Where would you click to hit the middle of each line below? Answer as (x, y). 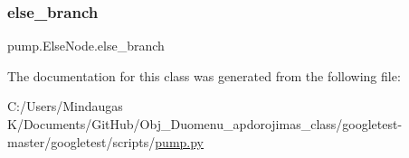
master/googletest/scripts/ (81, 141)
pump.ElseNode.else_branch (86, 46)
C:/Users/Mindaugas (65, 106)
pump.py (180, 141)
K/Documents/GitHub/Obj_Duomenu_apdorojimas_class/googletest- (205, 124)
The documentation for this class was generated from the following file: (204, 75)
